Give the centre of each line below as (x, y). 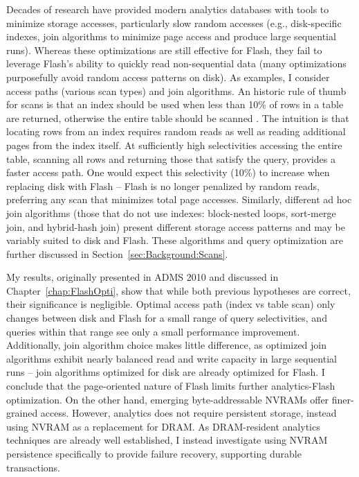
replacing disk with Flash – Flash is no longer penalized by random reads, (163, 185)
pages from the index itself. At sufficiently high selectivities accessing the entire (174, 145)
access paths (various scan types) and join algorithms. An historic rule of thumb (176, 90)
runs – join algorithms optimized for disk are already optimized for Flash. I (166, 372)
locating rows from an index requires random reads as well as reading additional (176, 131)
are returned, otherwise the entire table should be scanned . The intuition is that (178, 118)
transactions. (33, 467)
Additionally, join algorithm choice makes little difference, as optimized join (167, 345)
